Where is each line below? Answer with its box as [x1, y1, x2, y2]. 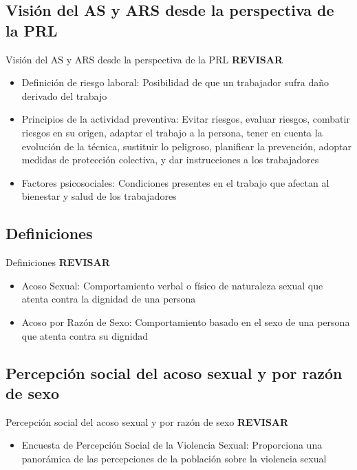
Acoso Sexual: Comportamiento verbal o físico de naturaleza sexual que [21, 278, 323, 292]
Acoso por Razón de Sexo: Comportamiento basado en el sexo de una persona [21, 314, 350, 329]
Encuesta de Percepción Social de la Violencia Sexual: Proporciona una [21, 438, 323, 452]
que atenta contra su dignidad [21, 328, 149, 343]
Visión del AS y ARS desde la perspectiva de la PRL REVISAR [6, 52, 283, 66]
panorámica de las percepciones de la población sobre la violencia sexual [21, 451, 327, 465]
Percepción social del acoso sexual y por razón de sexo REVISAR [6, 414, 289, 429]
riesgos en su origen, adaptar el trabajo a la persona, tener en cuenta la [21, 125, 323, 139]
